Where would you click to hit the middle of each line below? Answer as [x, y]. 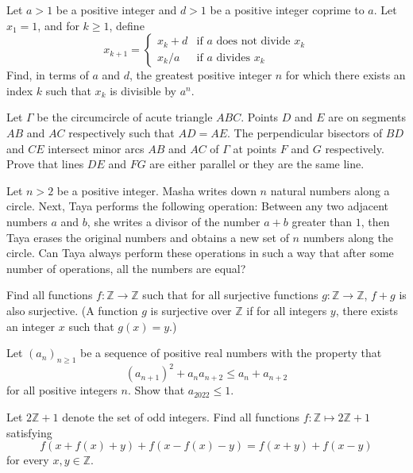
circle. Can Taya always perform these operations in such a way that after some [200, 253]
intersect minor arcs [96, 148]
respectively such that [122, 132]
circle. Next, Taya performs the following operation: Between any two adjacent [198, 206]
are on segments [367, 117]
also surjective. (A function [72, 310]
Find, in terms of [48, 75]
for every [28, 460]
